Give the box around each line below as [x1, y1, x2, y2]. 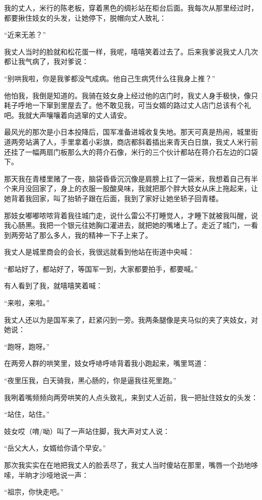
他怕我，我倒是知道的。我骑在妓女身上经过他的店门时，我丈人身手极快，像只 [4, 90, 258, 100]
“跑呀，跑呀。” [4, 341, 50, 351]
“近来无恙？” [4, 29, 46, 40]
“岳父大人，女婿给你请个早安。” [4, 443, 106, 453]
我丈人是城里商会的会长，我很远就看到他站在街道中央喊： [4, 246, 194, 257]
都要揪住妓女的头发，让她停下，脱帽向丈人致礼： [4, 12, 166, 23]
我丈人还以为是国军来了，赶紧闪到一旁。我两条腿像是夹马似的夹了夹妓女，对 [4, 314, 258, 325]
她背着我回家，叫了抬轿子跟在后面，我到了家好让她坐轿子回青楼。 [4, 193, 223, 203]
